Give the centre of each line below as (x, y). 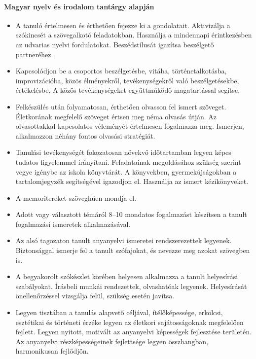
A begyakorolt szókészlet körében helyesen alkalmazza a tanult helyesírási (127, 276)
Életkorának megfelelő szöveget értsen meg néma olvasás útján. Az (116, 116)
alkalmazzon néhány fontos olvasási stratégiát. (85, 135)
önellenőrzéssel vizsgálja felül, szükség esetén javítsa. (95, 296)
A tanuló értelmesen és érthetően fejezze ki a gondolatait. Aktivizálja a (123, 25)
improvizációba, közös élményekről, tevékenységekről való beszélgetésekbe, (127, 80)
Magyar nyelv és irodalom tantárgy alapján (79, 6)
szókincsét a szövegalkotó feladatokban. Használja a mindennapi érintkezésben (134, 35)
